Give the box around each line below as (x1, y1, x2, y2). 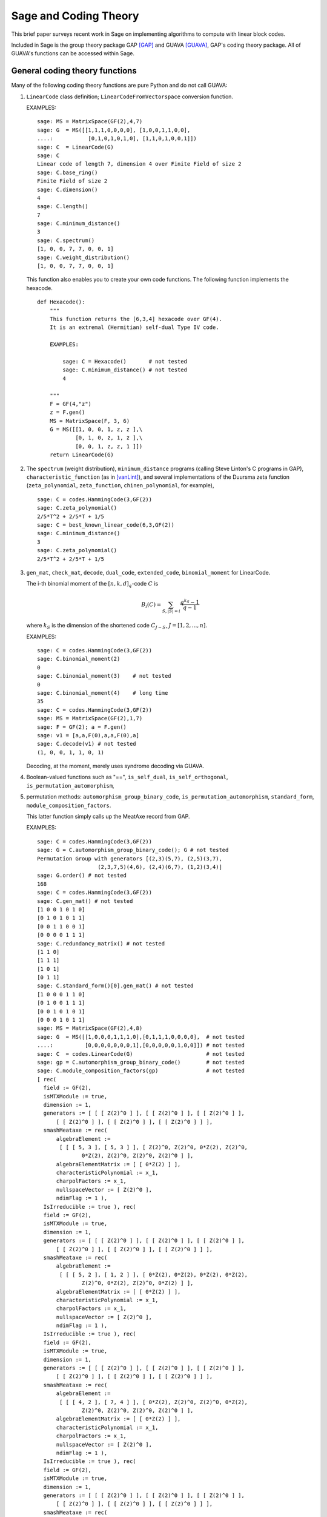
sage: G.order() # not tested (37, 872, 127, 879)
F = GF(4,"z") (49, 400, 92, 407)
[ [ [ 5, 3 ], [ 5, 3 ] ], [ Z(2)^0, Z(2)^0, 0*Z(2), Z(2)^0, (59, 1144, 248, 1150)
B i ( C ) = (141, 601, 162, 609)
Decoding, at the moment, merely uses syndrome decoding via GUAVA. (26, 762, 205, 770)
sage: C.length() (37, 203, 88, 210)
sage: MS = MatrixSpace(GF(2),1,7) (37, 715, 143, 722)
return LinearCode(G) (49, 451, 114, 458)
